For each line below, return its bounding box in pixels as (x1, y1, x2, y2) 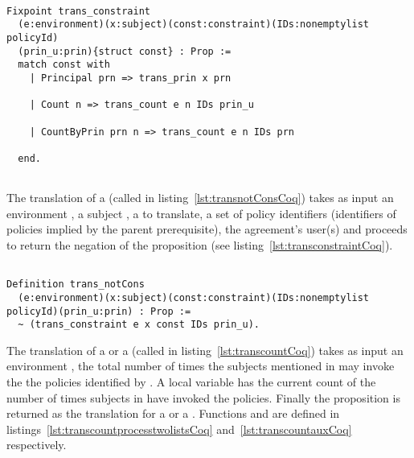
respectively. (6, 436, 67, 453)
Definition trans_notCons (6, 279, 145, 291)
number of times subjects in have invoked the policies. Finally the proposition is (6, 389, 400, 406)
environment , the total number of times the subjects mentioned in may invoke (6, 357, 395, 374)
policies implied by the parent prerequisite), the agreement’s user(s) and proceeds (6, 221, 408, 237)
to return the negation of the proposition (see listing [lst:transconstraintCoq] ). (6, 236, 393, 253)
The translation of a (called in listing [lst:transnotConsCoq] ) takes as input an (6, 189, 394, 206)
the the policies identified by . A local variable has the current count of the (6, 373, 376, 390)
